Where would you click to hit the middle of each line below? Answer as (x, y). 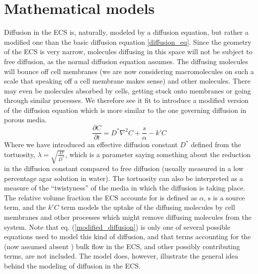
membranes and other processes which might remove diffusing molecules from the (128, 217)
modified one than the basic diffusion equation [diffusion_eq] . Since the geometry (128, 42)
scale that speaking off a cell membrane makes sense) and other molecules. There (127, 81)
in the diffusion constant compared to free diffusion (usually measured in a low (124, 168)
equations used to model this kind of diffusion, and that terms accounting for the (128, 236)
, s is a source (224, 197)
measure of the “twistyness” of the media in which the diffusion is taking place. (125, 188)
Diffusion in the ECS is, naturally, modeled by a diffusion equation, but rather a (126, 32)
